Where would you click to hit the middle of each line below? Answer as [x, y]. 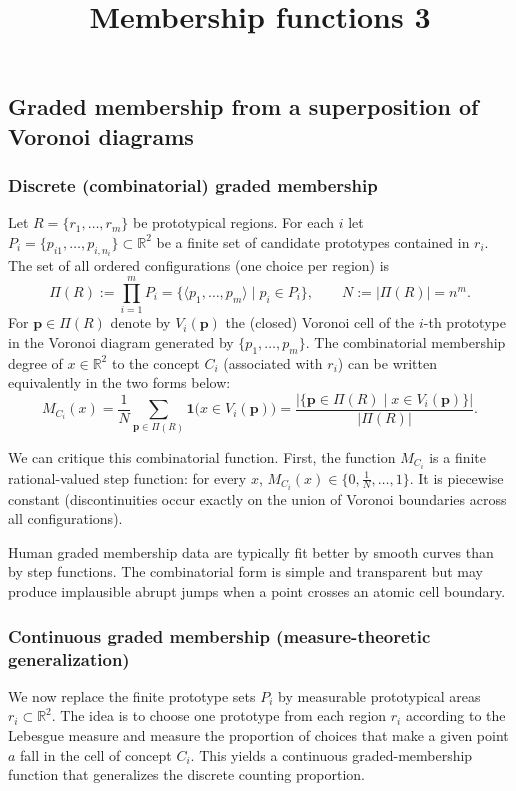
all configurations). [65, 518]
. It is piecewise [456, 477]
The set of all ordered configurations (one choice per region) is [199, 265]
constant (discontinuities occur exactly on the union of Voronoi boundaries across [257, 498]
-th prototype [464, 322]
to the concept [155, 362]
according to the [455, 715]
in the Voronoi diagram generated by [121, 341]
